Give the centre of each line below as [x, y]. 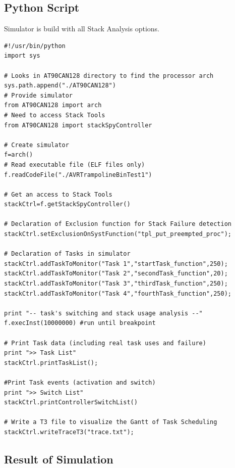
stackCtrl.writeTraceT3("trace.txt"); [69, 432]
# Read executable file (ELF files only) [75, 165]
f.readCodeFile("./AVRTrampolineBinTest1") [78, 175]
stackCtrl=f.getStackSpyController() [67, 204]
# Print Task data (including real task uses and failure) [105, 343]
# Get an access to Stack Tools [58, 194]
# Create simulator [37, 145]
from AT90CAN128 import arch [53, 105]
